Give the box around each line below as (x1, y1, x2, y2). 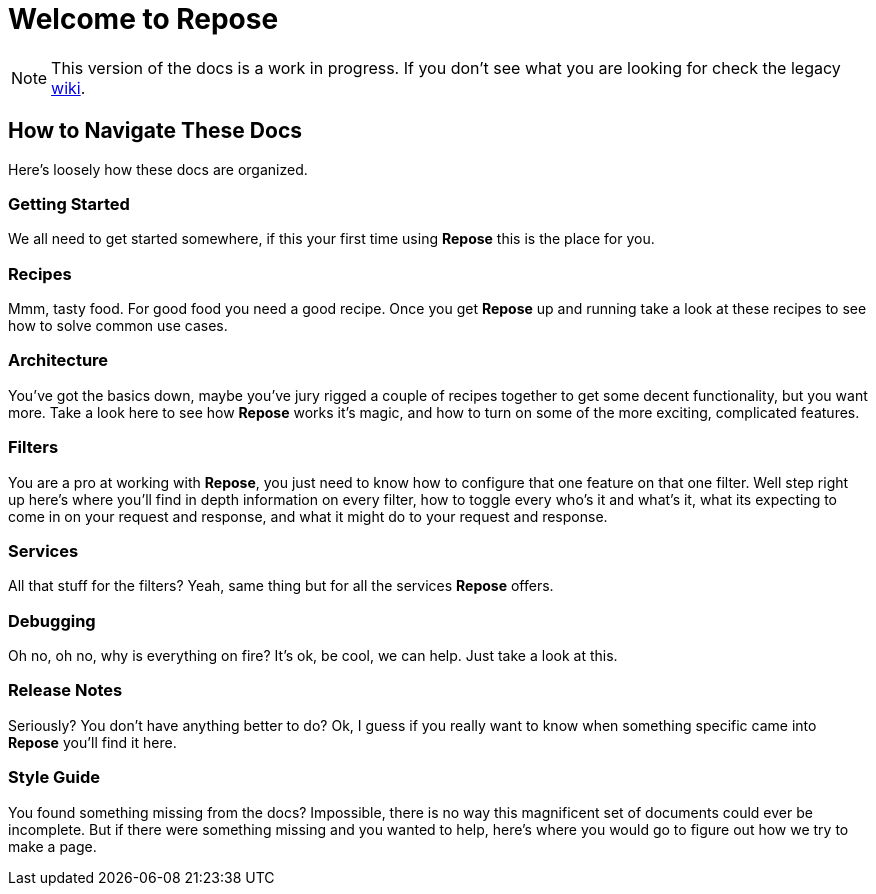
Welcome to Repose (8, 2, 279, 36)
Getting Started (8, 193, 130, 214)
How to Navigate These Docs (8, 118, 302, 144)
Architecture (8, 350, 109, 371)
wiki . (51, 77, 86, 98)
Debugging (8, 610, 96, 631)
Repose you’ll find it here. (8, 733, 177, 751)
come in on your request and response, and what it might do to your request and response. (8, 507, 608, 525)
